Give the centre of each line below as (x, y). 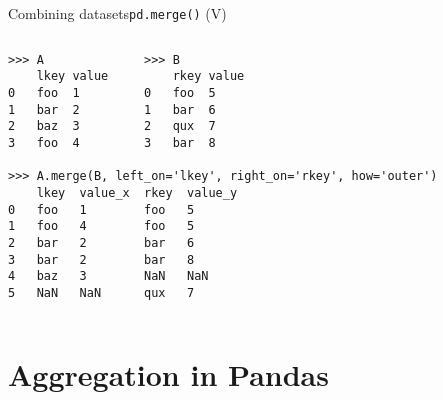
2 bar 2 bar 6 (101, 242)
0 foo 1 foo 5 (101, 209)
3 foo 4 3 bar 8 (112, 142)
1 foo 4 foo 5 (101, 226)
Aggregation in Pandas (168, 373)
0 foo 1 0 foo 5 (112, 92)
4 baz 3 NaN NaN (108, 276)
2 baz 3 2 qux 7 (112, 126)
